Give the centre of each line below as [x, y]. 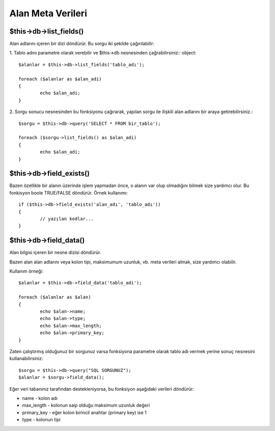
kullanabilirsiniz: [26, 359]
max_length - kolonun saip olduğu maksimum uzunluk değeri [86, 406]
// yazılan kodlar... [67, 219]
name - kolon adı [40, 398]
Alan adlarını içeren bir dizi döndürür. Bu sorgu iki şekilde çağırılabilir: [82, 44]
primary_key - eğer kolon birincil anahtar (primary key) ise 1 [85, 412]
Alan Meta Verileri [48, 13]
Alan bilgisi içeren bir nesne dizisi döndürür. [55, 253]
